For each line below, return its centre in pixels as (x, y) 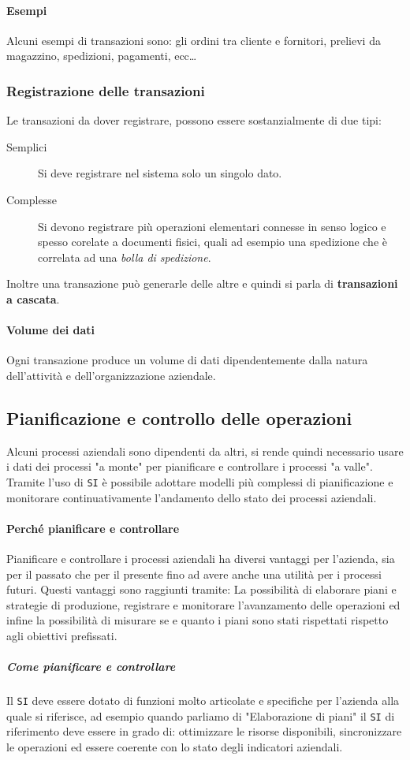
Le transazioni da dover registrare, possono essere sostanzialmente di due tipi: (194, 120)
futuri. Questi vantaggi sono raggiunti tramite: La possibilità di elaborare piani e (201, 589)
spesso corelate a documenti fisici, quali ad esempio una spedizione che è (213, 242)
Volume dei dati (51, 330)
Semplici (27, 146)
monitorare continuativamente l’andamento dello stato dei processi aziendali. (192, 497)
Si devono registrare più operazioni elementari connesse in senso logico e (212, 226)
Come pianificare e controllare (91, 667)
